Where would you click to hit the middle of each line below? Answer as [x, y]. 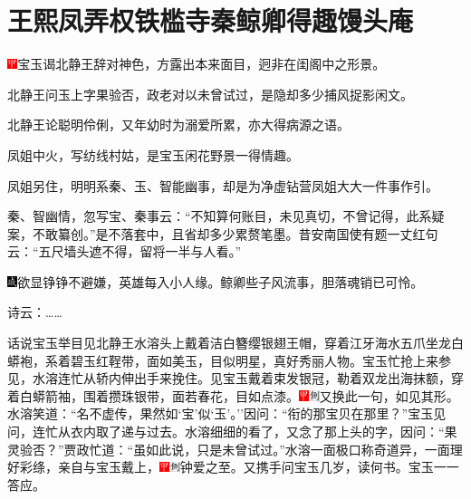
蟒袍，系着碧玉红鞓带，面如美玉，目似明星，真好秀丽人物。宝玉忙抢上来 [223, 360]
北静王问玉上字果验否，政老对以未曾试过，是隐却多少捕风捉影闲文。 [210, 94]
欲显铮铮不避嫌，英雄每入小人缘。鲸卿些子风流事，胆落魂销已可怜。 [221, 281]
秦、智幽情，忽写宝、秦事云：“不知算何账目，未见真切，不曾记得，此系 [220, 216]
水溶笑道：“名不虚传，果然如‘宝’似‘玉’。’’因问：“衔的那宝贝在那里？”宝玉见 [227, 413]
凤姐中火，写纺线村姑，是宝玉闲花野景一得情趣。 [153, 154]
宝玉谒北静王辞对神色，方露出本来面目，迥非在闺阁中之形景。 [202, 64]
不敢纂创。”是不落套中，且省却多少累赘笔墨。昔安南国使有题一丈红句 [235, 233]
